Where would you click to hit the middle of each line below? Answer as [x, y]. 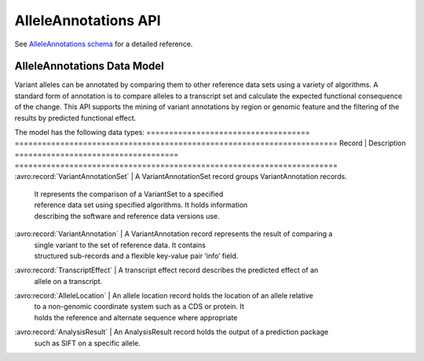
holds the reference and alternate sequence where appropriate [136, 317]
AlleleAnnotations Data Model [90, 66]
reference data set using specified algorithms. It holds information [141, 205]
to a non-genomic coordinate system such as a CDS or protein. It [139, 307]
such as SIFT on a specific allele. [87, 343]
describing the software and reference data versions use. [127, 216]
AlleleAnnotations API [88, 20]
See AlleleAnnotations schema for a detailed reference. [104, 44]
